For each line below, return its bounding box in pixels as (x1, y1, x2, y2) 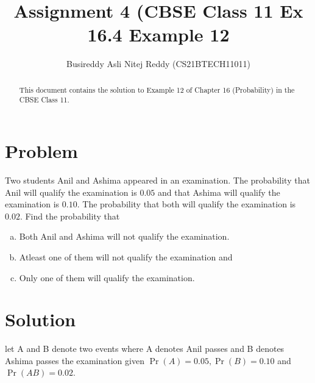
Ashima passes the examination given (5, 354, 144, 367)
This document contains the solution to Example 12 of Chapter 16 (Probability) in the (19, 84, 295, 95)
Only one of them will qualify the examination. (19, 271, 195, 284)
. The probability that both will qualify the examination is (77, 198, 296, 210)
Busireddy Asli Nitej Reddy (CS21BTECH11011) (66, 57, 250, 70)
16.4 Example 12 (87, 22, 230, 47)
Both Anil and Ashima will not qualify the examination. (19, 230, 230, 243)
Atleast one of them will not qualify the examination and (19, 250, 233, 263)
